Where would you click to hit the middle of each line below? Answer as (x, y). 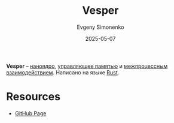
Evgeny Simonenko (100, 27)
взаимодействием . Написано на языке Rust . (63, 72)
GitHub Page (30, 113)
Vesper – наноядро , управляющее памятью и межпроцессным (87, 66)
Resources (33, 97)
